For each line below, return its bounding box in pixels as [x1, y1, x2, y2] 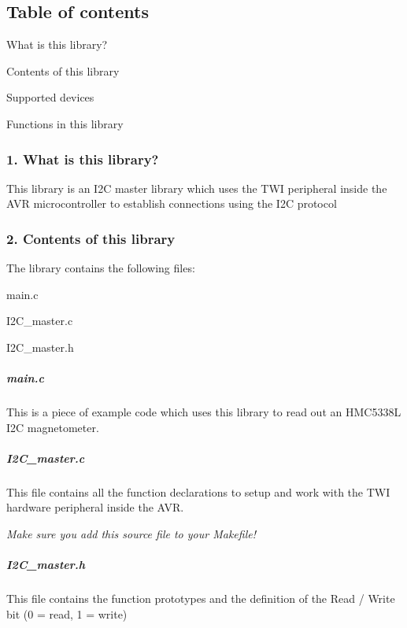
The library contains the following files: [6, 260, 195, 276]
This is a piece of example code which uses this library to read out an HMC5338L [6, 404, 401, 420]
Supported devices [6, 89, 94, 105]
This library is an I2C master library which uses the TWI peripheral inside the [6, 179, 387, 196]
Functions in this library [6, 115, 124, 131]
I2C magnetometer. [6, 419, 99, 435]
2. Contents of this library [6, 228, 176, 248]
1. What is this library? [6, 149, 159, 168]
